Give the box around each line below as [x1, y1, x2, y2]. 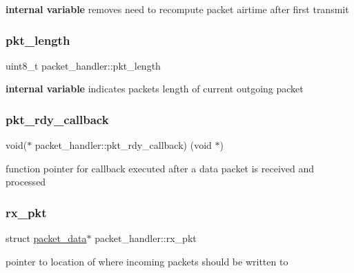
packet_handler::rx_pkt [95, 231, 197, 245]
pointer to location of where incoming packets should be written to [6, 254, 288, 268]
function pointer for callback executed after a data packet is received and [6, 161, 315, 175]
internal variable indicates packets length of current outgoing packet [6, 81, 304, 96]
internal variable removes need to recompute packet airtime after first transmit [6, 2, 349, 16]
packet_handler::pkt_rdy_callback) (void [35, 138, 212, 152]
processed [6, 174, 46, 189]
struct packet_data [6, 231, 87, 245]
